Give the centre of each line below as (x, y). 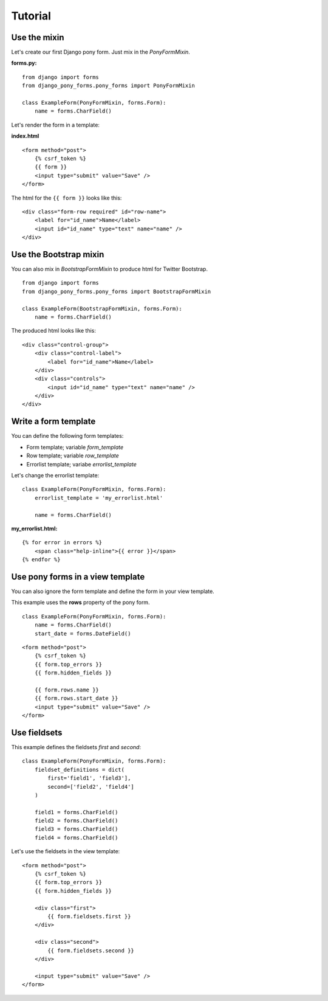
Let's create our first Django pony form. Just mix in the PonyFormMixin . (101, 52)
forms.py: (24, 63)
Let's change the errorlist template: (55, 475)
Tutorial (31, 16)
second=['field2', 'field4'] (91, 787)
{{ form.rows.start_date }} (76, 698)
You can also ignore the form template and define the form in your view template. (113, 591)
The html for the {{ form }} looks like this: (67, 198)
